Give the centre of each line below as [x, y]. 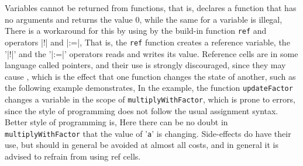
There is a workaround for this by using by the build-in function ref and [136, 31]
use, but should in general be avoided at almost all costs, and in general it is [142, 145]
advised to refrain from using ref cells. [73, 156]
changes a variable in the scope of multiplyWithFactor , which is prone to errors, [150, 99]
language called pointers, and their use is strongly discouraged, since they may [145, 65]
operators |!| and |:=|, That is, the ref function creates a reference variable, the [147, 42]
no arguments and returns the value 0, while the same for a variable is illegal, [144, 19]
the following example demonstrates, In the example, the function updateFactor [149, 88]
